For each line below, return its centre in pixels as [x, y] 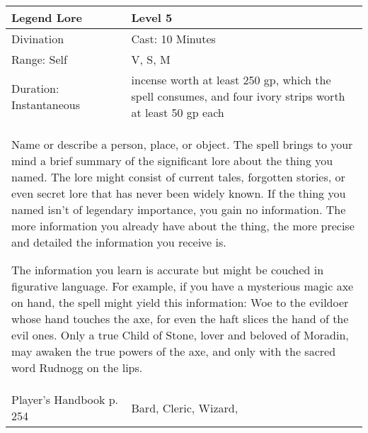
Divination [38, 39]
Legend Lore [47, 17]
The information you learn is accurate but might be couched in [168, 270]
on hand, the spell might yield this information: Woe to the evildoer [180, 302]
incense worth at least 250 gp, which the [231, 80]
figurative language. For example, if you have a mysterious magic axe [183, 286]
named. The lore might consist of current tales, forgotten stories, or [178, 177]
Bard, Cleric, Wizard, [185, 407]
